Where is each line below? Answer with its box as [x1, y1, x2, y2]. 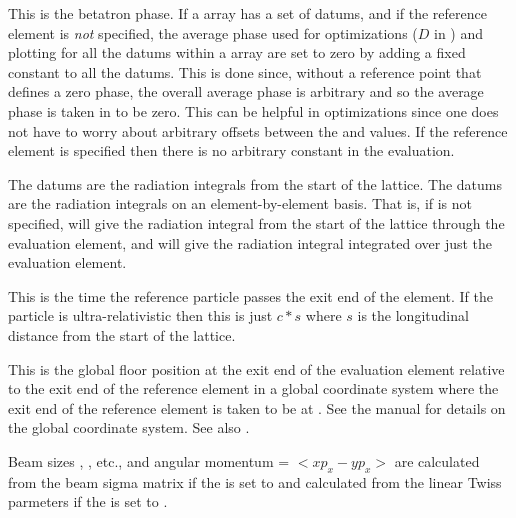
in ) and [434, 22, 484, 43]
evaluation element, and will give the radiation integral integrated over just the [8, 232, 493, 253]
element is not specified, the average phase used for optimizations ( [8, 22, 418, 43]
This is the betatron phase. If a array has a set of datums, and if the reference [8, 3, 487, 23]
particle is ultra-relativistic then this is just [8, 305, 273, 326]
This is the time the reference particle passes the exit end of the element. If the [8, 285, 493, 306]
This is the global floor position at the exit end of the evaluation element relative [8, 358, 505, 379]
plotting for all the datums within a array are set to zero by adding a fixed [8, 42, 466, 63]
